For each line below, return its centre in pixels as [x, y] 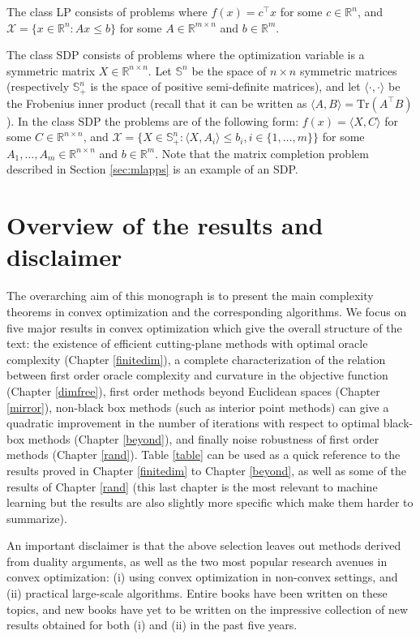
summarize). [37, 518]
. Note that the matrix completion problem [262, 153]
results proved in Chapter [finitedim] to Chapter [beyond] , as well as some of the [206, 470]
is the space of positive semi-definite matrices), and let [225, 86]
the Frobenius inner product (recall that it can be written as [157, 103]
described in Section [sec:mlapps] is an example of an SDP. [152, 169]
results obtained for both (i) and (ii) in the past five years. [152, 625]
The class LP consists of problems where [107, 11]
